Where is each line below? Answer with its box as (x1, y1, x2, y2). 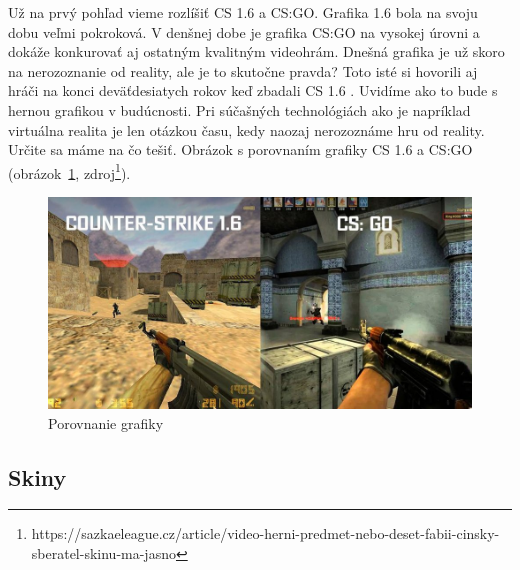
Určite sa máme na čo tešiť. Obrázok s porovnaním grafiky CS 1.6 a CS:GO (8, 139, 473, 160)
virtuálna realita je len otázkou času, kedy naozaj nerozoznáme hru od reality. (8, 119, 485, 140)
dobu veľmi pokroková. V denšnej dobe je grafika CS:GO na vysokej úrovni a (8, 21, 480, 42)
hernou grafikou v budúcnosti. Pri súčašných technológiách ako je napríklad (8, 99, 471, 120)
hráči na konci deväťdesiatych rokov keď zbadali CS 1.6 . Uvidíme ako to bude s (8, 80, 498, 101)
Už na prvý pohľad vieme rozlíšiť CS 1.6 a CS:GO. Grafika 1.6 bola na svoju (8, 2, 478, 22)
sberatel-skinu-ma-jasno (31, 542, 176, 563)
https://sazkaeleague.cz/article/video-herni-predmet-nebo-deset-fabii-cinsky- (31, 523, 500, 544)
